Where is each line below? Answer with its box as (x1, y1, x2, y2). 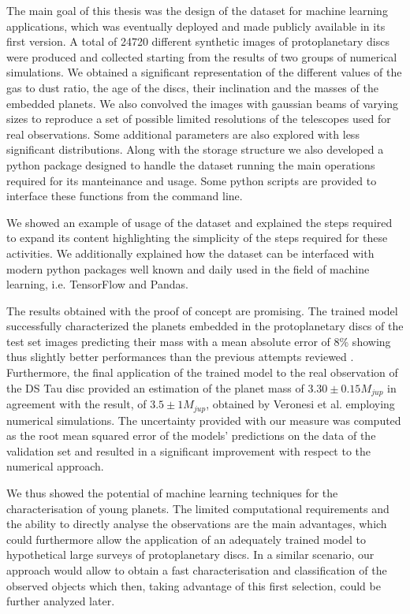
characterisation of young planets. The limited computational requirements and (6, 500, 389, 516)
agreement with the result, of (6, 396, 147, 412)
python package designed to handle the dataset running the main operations (6, 156, 375, 173)
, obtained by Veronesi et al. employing (206, 396, 395, 412)
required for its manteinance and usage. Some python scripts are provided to (6, 172, 377, 188)
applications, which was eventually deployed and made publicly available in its (6, 17, 386, 34)
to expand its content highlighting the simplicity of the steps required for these (6, 229, 388, 246)
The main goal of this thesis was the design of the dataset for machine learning (6, 2, 388, 18)
